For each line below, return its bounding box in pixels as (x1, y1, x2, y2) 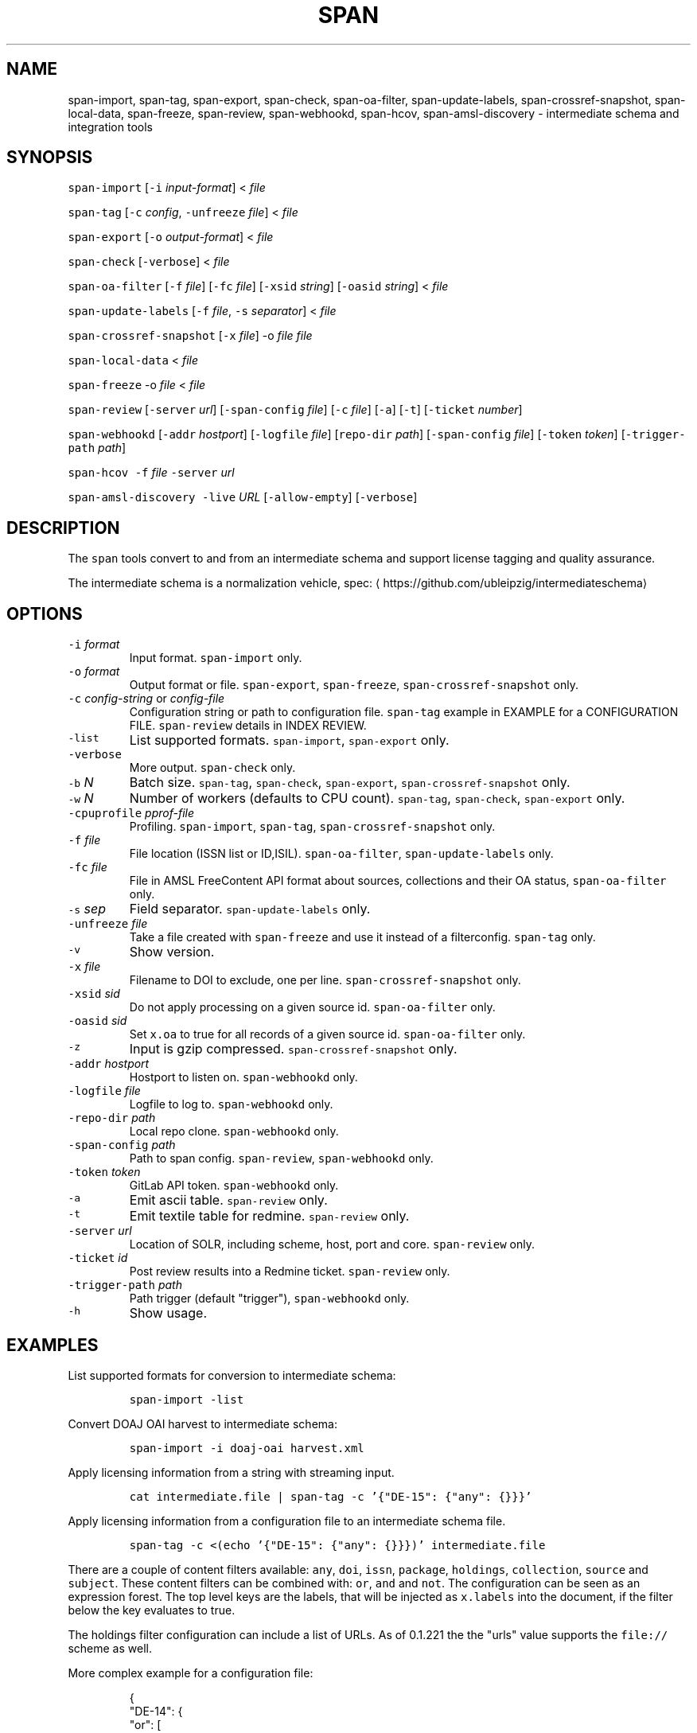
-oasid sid (68, 1014, 127, 1028)
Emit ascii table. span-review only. (129, 1192, 328, 1209)
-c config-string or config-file (68, 691, 225, 706)
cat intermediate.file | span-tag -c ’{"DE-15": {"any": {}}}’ (129, 1490, 532, 1503)
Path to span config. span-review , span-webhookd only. (129, 1151, 434, 1166)
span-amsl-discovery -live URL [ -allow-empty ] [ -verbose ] (68, 490, 418, 504)
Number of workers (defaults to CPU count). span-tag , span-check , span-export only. (129, 790, 625, 807)
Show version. (129, 944, 215, 960)
